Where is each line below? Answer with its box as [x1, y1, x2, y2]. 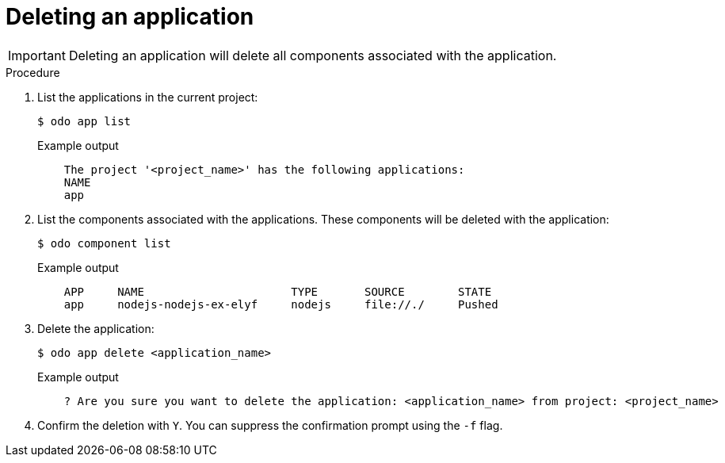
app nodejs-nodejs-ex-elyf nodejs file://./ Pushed [63, 297, 498, 311]
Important [8, 47, 66, 63]
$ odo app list [37, 114, 132, 128]
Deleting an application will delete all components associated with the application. [68, 47, 557, 63]
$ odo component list [37, 236, 171, 250]
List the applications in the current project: [37, 90, 258, 104]
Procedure [6, 65, 60, 79]
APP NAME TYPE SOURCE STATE [63, 285, 492, 298]
